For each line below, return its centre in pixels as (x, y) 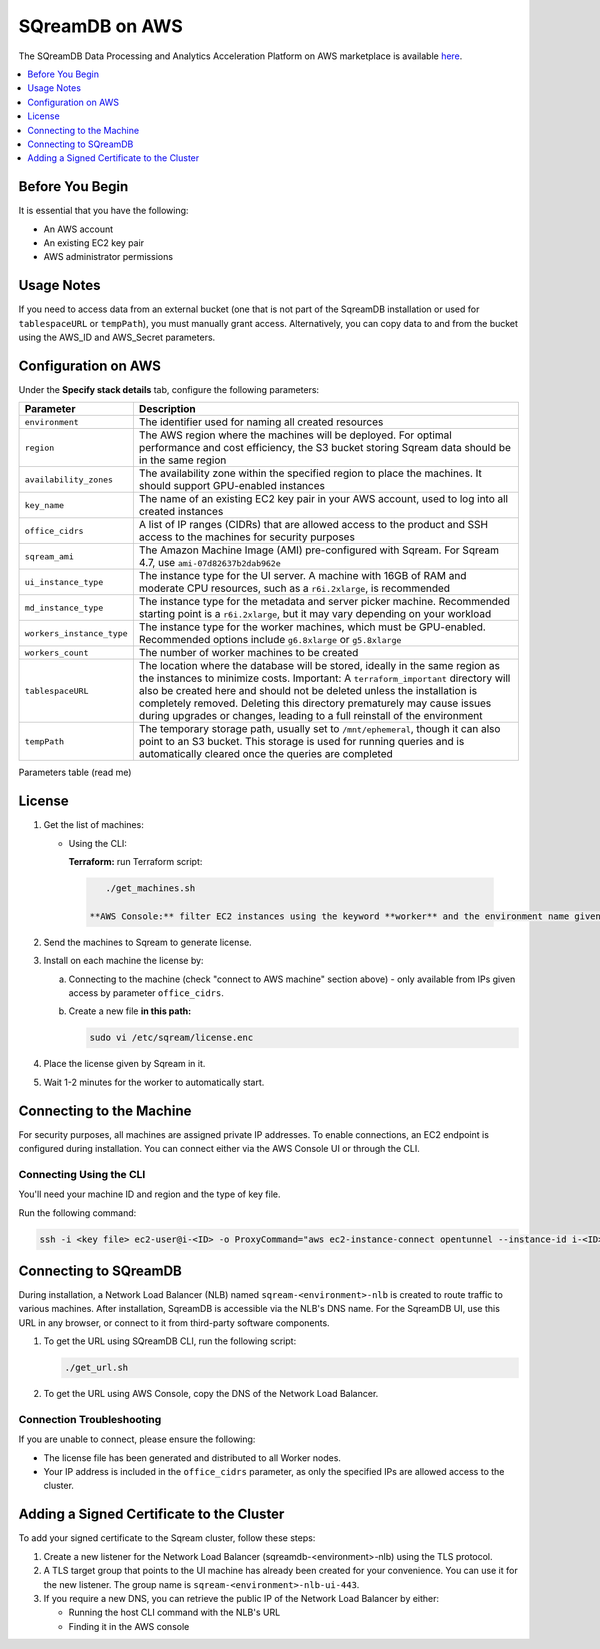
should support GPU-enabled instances (231, 486)
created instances (181, 512)
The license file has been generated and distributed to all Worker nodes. (192, 1457)
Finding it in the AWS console (129, 1626)
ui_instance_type (64, 581)
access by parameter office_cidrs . (146, 992)
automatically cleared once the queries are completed (266, 754)
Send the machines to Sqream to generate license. (147, 942)
